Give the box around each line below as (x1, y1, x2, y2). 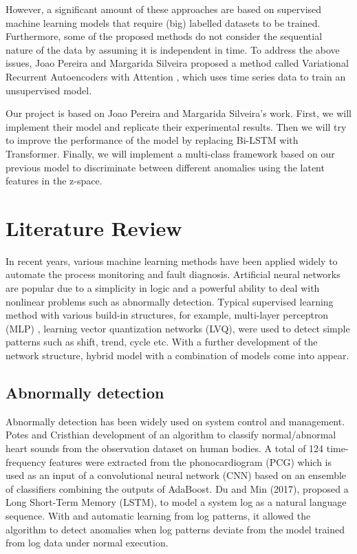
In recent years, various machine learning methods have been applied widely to (6, 253, 338, 268)
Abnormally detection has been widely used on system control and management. (6, 414, 345, 428)
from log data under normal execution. (6, 535, 169, 550)
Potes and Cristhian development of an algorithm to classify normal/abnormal (6, 427, 336, 442)
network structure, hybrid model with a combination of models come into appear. (6, 348, 349, 362)
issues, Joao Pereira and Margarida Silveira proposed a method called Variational (6, 56, 349, 70)
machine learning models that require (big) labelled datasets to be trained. (6, 15, 321, 30)
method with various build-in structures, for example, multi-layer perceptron (6, 308, 329, 322)
